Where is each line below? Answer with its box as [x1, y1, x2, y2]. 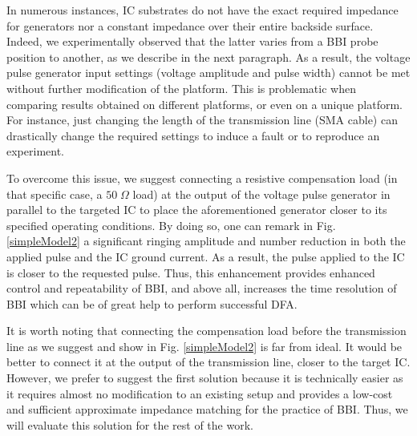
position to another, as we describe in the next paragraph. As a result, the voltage [6, 48, 411, 65]
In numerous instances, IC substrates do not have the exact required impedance [6, 2, 399, 18]
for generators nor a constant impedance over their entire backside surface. [6, 17, 374, 34]
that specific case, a [6, 185, 103, 202]
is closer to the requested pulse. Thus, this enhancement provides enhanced [6, 264, 375, 281]
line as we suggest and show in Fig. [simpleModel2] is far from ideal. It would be [6, 337, 403, 354]
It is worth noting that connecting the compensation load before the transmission [6, 322, 407, 339]
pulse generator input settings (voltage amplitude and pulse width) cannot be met [6, 64, 411, 81]
